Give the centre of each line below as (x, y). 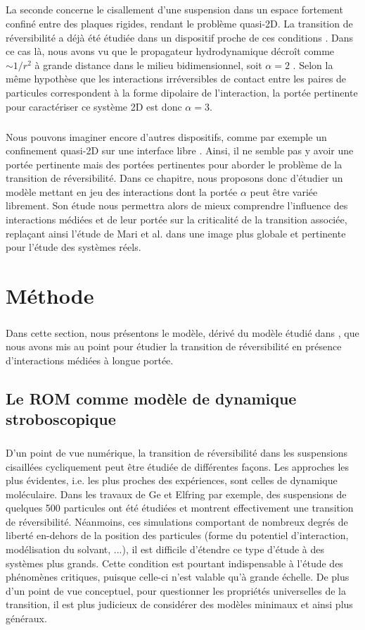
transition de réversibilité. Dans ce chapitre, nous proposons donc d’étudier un (174, 178)
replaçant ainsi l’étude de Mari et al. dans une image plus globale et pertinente (176, 233)
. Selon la (313, 64)
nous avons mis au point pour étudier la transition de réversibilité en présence (174, 346)
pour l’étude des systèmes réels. (73, 247)
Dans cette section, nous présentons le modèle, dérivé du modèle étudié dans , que (182, 332)
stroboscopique (61, 419)
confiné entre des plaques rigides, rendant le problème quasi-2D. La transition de (179, 23)
